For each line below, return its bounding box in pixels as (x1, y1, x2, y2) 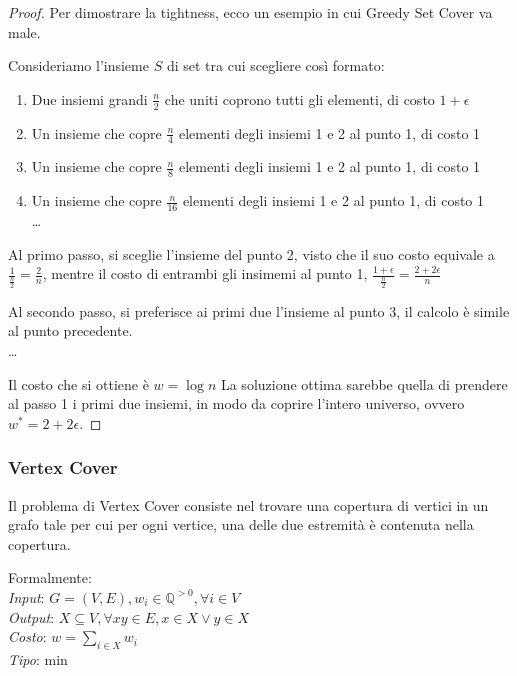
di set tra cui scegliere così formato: (166, 55, 385, 76)
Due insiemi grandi (31, 88, 148, 109)
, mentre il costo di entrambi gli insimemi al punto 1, (42, 263, 368, 284)
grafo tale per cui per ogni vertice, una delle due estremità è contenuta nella (8, 514, 474, 535)
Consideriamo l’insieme (8, 55, 149, 76)
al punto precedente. (8, 320, 133, 341)
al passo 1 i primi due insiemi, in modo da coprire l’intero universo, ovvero (8, 393, 465, 414)
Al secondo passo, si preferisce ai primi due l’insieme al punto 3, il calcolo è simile (8, 300, 510, 321)
